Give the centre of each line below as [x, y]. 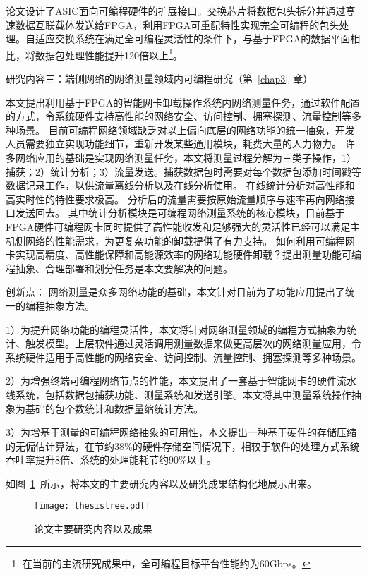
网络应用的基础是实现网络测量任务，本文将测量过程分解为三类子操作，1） [186, 157]
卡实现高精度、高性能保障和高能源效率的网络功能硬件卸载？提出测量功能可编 [183, 254]
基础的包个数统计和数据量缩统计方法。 [114, 408]
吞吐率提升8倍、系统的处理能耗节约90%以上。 [111, 460]
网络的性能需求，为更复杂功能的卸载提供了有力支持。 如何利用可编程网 [190, 240]
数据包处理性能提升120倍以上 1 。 [109, 54]
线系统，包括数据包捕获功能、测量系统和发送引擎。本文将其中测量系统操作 [179, 394]
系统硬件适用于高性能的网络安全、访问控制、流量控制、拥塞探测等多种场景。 [183, 357]
